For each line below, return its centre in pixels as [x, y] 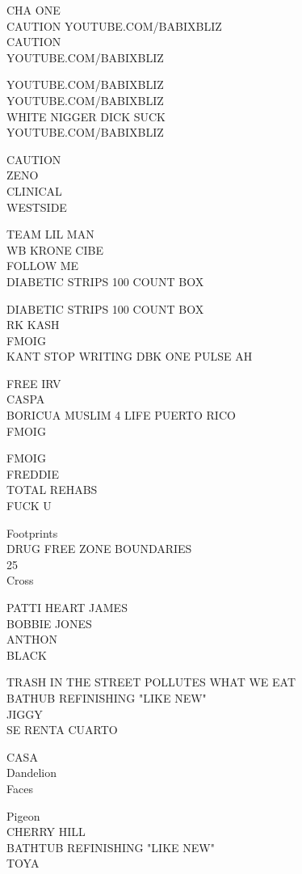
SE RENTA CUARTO [62, 730]
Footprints [32, 532]
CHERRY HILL [46, 832]
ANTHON [32, 639]
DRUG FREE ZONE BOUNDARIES [99, 549]
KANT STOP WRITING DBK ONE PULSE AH [130, 356]
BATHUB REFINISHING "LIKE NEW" [107, 697]
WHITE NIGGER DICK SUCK [86, 116]
